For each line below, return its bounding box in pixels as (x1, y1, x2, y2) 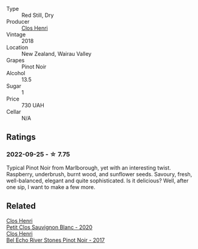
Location (6, 44, 29, 51)
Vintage (6, 31, 26, 38)
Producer (6, 18, 30, 25)
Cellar (6, 108, 21, 115)
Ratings (6, 132, 36, 142)
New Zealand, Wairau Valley (21, 50, 92, 57)
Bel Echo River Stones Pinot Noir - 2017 (6, 236, 105, 244)
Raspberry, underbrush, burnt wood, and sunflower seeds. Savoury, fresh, (6, 170, 193, 178)
